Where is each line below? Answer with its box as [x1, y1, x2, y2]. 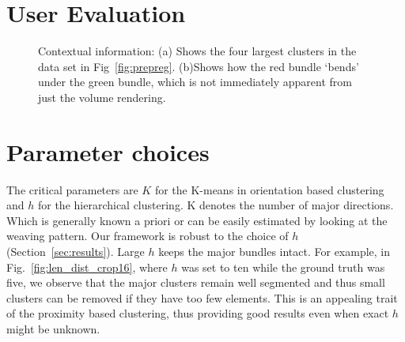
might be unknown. [6, 320, 100, 336]
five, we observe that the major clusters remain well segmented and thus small [6, 274, 385, 291]
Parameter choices [6, 135, 210, 167]
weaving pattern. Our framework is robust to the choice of [6, 227, 289, 244]
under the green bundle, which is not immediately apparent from [38, 73, 352, 90]
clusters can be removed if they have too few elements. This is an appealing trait [6, 289, 398, 306]
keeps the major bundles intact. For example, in [158, 243, 391, 259]
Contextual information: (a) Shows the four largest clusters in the [38, 43, 357, 59]
